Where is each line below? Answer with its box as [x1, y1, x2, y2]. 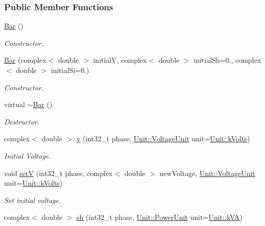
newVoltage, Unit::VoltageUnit [159, 167, 255, 178]
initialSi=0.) [51, 65, 89, 75]
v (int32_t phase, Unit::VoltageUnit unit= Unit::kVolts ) [76, 133, 250, 144]
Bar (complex [4, 55, 46, 65]
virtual [4, 99, 25, 110]
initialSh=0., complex [194, 55, 261, 65]
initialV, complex [93, 55, 147, 65]
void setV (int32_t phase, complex [4, 167, 113, 178]
